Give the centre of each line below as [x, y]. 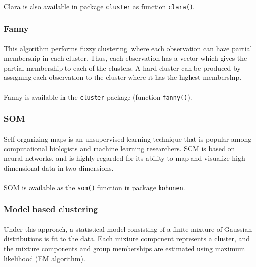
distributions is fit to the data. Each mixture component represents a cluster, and [127, 239]
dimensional [22, 168]
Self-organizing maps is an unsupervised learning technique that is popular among [128, 138]
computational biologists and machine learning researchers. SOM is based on [120, 148]
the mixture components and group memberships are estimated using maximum [125, 248]
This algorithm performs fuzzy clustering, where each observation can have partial [128, 48]
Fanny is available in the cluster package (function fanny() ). [98, 96]
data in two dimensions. [78, 168]
